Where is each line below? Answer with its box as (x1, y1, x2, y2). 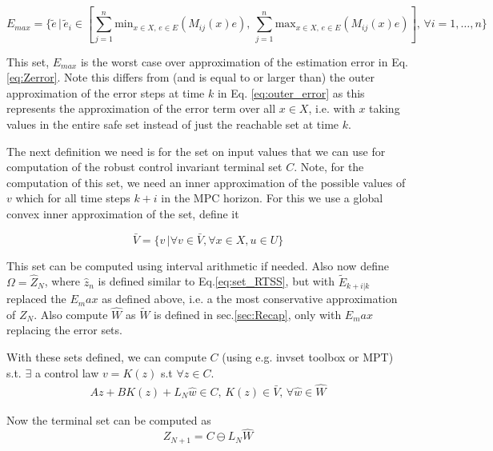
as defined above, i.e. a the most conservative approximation (102, 290, 398, 307)
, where (44, 273, 81, 289)
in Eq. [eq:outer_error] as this (217, 84, 365, 101)
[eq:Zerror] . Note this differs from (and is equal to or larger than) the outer (6, 69, 375, 86)
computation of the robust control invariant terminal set (6, 158, 283, 175)
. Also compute (34, 305, 108, 322)
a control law (34, 364, 99, 381)
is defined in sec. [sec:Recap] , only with (154, 305, 342, 322)
